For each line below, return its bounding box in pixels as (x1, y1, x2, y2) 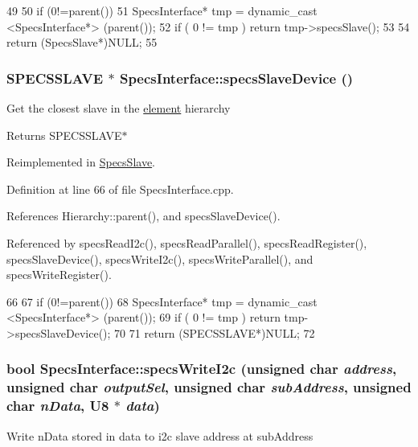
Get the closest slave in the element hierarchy (6, 100, 231, 116)
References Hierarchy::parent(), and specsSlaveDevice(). (6, 207, 281, 224)
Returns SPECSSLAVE (6, 126, 122, 143)
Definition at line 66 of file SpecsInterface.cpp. (6, 180, 234, 197)
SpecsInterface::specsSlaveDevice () (119, 68, 354, 88)
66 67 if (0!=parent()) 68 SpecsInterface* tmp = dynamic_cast (6, 293, 318, 310)
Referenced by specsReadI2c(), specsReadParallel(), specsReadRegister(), (6, 234, 367, 251)
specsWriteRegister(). (6, 266, 112, 283)
